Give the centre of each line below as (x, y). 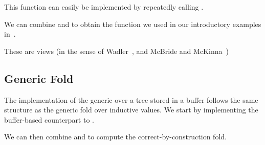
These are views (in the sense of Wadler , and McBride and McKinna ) (116, 51)
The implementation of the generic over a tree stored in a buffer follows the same (131, 99)
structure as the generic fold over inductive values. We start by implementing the (131, 110)
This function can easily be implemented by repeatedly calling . (104, 7)
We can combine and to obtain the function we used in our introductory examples (133, 24)
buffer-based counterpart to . (49, 119)
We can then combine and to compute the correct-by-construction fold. (115, 137)
